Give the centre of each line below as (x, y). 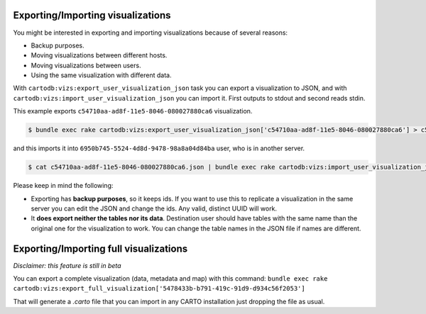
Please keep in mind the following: (63, 186)
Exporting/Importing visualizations (92, 15)
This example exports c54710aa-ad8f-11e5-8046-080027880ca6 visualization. (133, 111)
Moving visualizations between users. (86, 65)
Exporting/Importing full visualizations (100, 248)
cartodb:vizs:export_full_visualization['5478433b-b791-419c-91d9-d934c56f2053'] (159, 288)
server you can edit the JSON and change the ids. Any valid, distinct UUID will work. (154, 208)
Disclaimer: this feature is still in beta (67, 265)
